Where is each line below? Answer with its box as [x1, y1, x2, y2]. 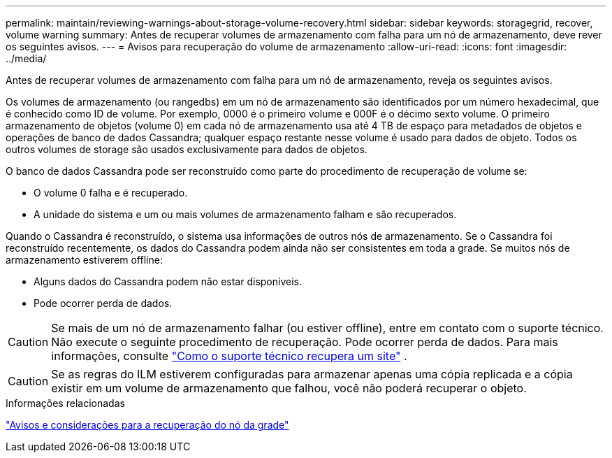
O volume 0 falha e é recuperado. [34, 187, 188, 199]
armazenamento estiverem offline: [6, 254, 163, 266]
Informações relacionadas [6, 397, 125, 409]
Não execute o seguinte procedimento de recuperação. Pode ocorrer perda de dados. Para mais [51, 335, 558, 349]
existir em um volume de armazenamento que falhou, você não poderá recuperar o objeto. [51, 381, 527, 395]
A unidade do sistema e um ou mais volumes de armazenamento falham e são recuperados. [34, 208, 457, 220]
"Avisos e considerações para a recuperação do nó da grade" [6, 419, 289, 431]
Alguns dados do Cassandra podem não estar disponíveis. [34, 275, 302, 287]
